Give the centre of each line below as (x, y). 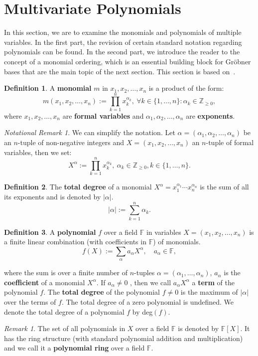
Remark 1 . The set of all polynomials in (65, 328)
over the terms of (30, 301)
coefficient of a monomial (45, 282)
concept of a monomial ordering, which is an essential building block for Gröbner (128, 61)
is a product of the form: (186, 88)
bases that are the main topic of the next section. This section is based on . (120, 71)
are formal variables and (103, 115)
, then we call (151, 282)
